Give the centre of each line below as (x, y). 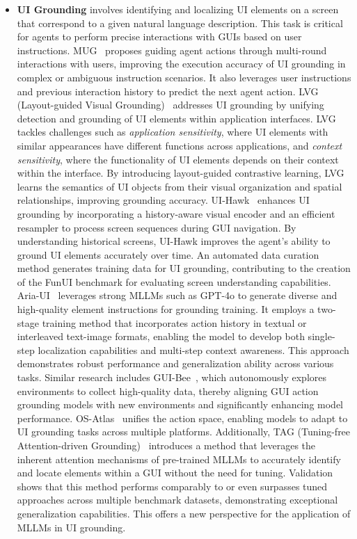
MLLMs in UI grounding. (71, 527)
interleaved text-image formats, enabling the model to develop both (161, 336)
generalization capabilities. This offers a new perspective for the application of (184, 513)
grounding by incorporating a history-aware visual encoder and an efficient (176, 213)
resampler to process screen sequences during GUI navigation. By (157, 227)
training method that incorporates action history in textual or (174, 322)
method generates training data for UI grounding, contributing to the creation (184, 268)
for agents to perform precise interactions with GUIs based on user (159, 37)
